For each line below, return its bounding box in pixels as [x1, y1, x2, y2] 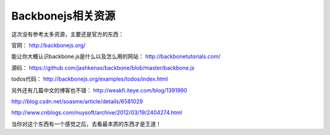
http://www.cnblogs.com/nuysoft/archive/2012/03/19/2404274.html [11, 109, 183, 116]
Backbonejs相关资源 [11, 9, 116, 23]
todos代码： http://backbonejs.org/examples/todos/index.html [11, 75, 168, 82]
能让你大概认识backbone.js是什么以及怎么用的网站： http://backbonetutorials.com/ [11, 53, 221, 60]
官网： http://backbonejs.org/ [11, 42, 86, 49]
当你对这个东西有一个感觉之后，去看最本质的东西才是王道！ [11, 120, 161, 128]
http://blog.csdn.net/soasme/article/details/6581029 [11, 98, 143, 105]
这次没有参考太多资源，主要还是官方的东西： [11, 31, 124, 38]
